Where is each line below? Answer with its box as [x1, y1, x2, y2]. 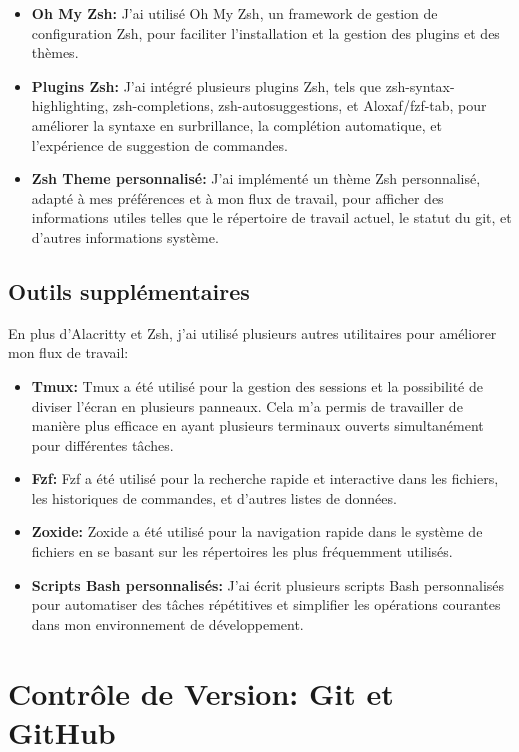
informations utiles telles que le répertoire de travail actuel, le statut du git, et [31, 207, 512, 228]
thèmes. [31, 42, 79, 63]
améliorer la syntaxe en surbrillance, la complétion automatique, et [31, 114, 442, 135]
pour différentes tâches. [31, 434, 174, 455]
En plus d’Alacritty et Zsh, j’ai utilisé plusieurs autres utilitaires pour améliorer [8, 322, 497, 343]
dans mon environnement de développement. [31, 613, 304, 634]
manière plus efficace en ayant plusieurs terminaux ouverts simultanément [31, 415, 484, 436]
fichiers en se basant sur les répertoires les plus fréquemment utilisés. [31, 541, 453, 562]
